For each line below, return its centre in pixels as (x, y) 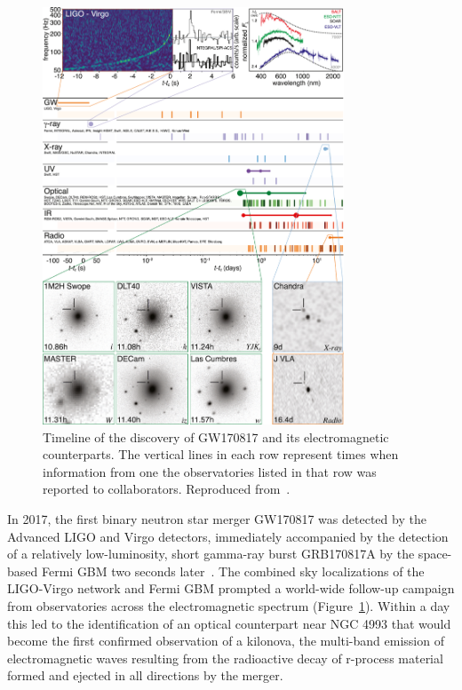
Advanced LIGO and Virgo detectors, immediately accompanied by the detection (228, 536)
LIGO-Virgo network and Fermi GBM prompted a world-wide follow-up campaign (231, 588)
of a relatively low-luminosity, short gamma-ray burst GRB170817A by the (211, 554)
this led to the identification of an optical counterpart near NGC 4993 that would (229, 623)
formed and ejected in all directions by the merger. (145, 675)
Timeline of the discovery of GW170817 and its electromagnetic (216, 436)
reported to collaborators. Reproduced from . (167, 489)
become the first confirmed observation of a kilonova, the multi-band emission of (226, 641)
